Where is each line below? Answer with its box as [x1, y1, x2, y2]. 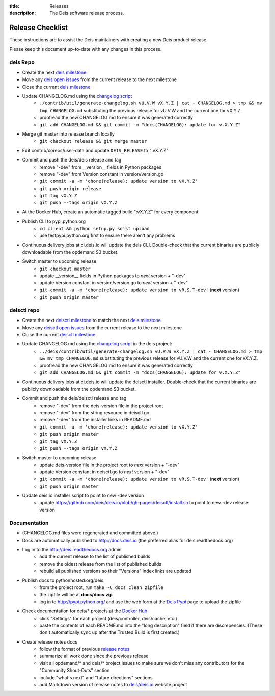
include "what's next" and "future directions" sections [39, 674, 153, 680]
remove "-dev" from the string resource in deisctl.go [39, 409, 150, 415]
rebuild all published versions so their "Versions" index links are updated [39, 568, 191, 574]
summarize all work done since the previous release [39, 653, 149, 659]
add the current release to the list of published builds [39, 553, 150, 560]
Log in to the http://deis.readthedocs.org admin [22, 546, 122, 552]
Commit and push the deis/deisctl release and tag [22, 395, 127, 401]
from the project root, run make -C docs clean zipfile [39, 584, 164, 591]
